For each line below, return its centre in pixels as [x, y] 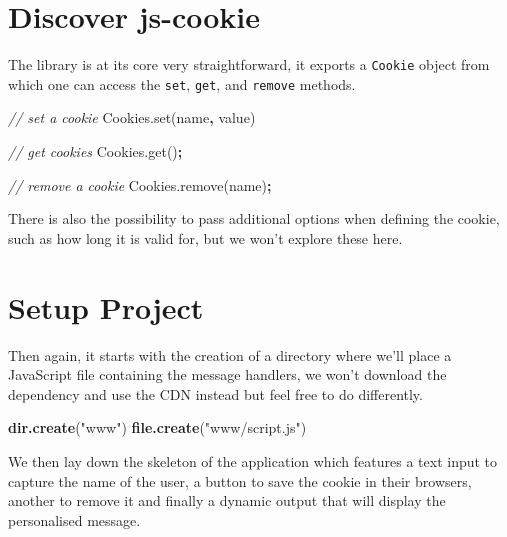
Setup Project [106, 306]
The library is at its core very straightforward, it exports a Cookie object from [249, 64]
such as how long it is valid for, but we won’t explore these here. [205, 237]
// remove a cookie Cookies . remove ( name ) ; [140, 184]
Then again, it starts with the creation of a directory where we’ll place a [230, 354]
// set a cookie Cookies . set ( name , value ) [132, 117]
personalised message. [74, 519]
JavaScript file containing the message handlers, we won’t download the [227, 374]
